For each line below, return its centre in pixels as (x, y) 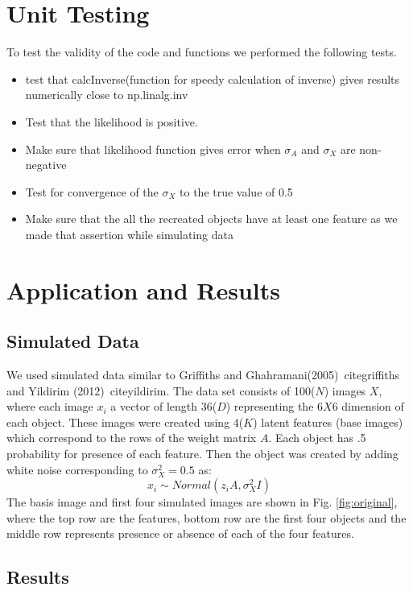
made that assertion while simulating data (129, 234)
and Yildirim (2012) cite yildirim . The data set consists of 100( (161, 390)
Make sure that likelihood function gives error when (153, 149)
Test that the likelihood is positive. (112, 121)
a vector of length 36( (164, 406)
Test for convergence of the (92, 191)
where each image (50, 406)
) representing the (270, 406)
